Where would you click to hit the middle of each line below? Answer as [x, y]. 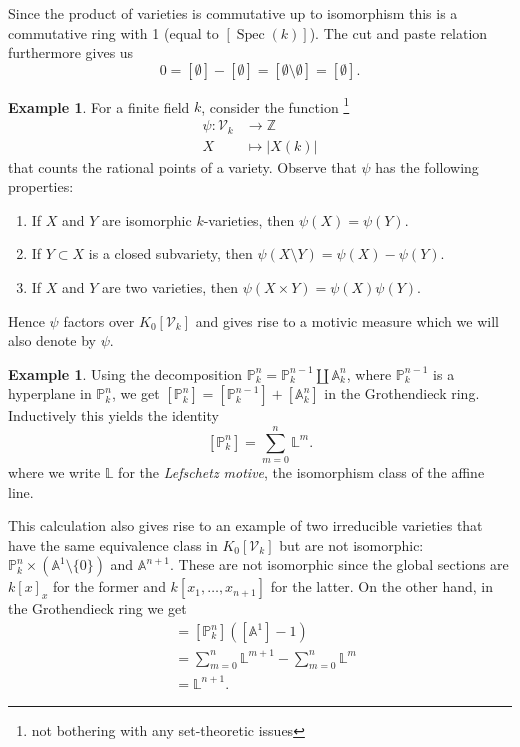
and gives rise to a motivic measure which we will [347, 320]
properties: [41, 186]
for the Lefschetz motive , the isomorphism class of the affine [301, 472]
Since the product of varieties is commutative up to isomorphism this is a [233, 13]
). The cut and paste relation [398, 32]
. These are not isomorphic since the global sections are [339, 564]
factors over [99, 320]
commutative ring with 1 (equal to [113, 32]
